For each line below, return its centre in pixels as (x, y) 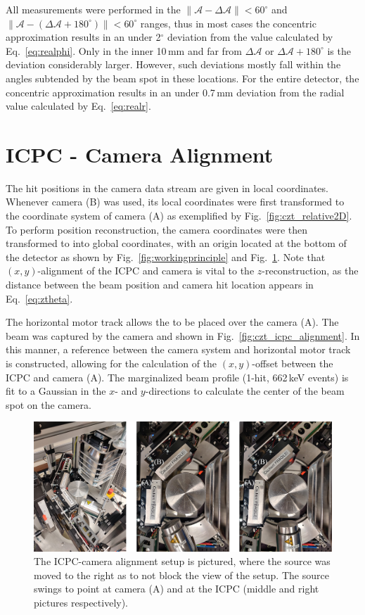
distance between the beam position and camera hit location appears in (160, 285)
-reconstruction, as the (310, 271)
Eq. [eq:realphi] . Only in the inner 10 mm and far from (124, 50)
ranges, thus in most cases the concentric (228, 23)
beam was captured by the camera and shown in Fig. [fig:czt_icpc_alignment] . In (183, 335)
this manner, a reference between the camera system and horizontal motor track (178, 349)
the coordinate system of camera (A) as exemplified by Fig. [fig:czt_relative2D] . (179, 216)
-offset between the (293, 363)
